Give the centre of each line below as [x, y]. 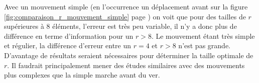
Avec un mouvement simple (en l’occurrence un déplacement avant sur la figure [126, 6]
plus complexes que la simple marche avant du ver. [82, 75]
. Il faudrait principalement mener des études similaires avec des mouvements [126, 65]
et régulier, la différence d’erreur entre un [68, 45]
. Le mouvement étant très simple [203, 36]
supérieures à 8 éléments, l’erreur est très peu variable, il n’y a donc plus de [120, 26]
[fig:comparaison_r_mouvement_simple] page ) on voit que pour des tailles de [125, 16]
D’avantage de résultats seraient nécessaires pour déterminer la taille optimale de [129, 55]
